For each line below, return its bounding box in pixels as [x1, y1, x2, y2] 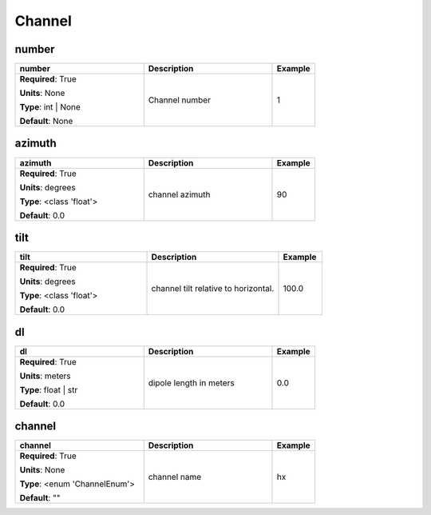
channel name [148, 472, 202, 483]
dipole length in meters [148, 377, 235, 388]
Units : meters [19, 370, 71, 381]
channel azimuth [148, 189, 211, 200]
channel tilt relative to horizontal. [151, 283, 275, 294]
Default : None [19, 116, 73, 127]
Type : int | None [19, 102, 81, 113]
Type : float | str [19, 384, 78, 395]
